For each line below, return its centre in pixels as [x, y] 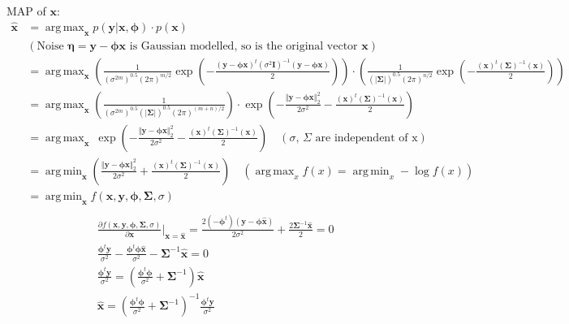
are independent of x [366, 138]
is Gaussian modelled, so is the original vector [244, 46]
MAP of [26, 11]
